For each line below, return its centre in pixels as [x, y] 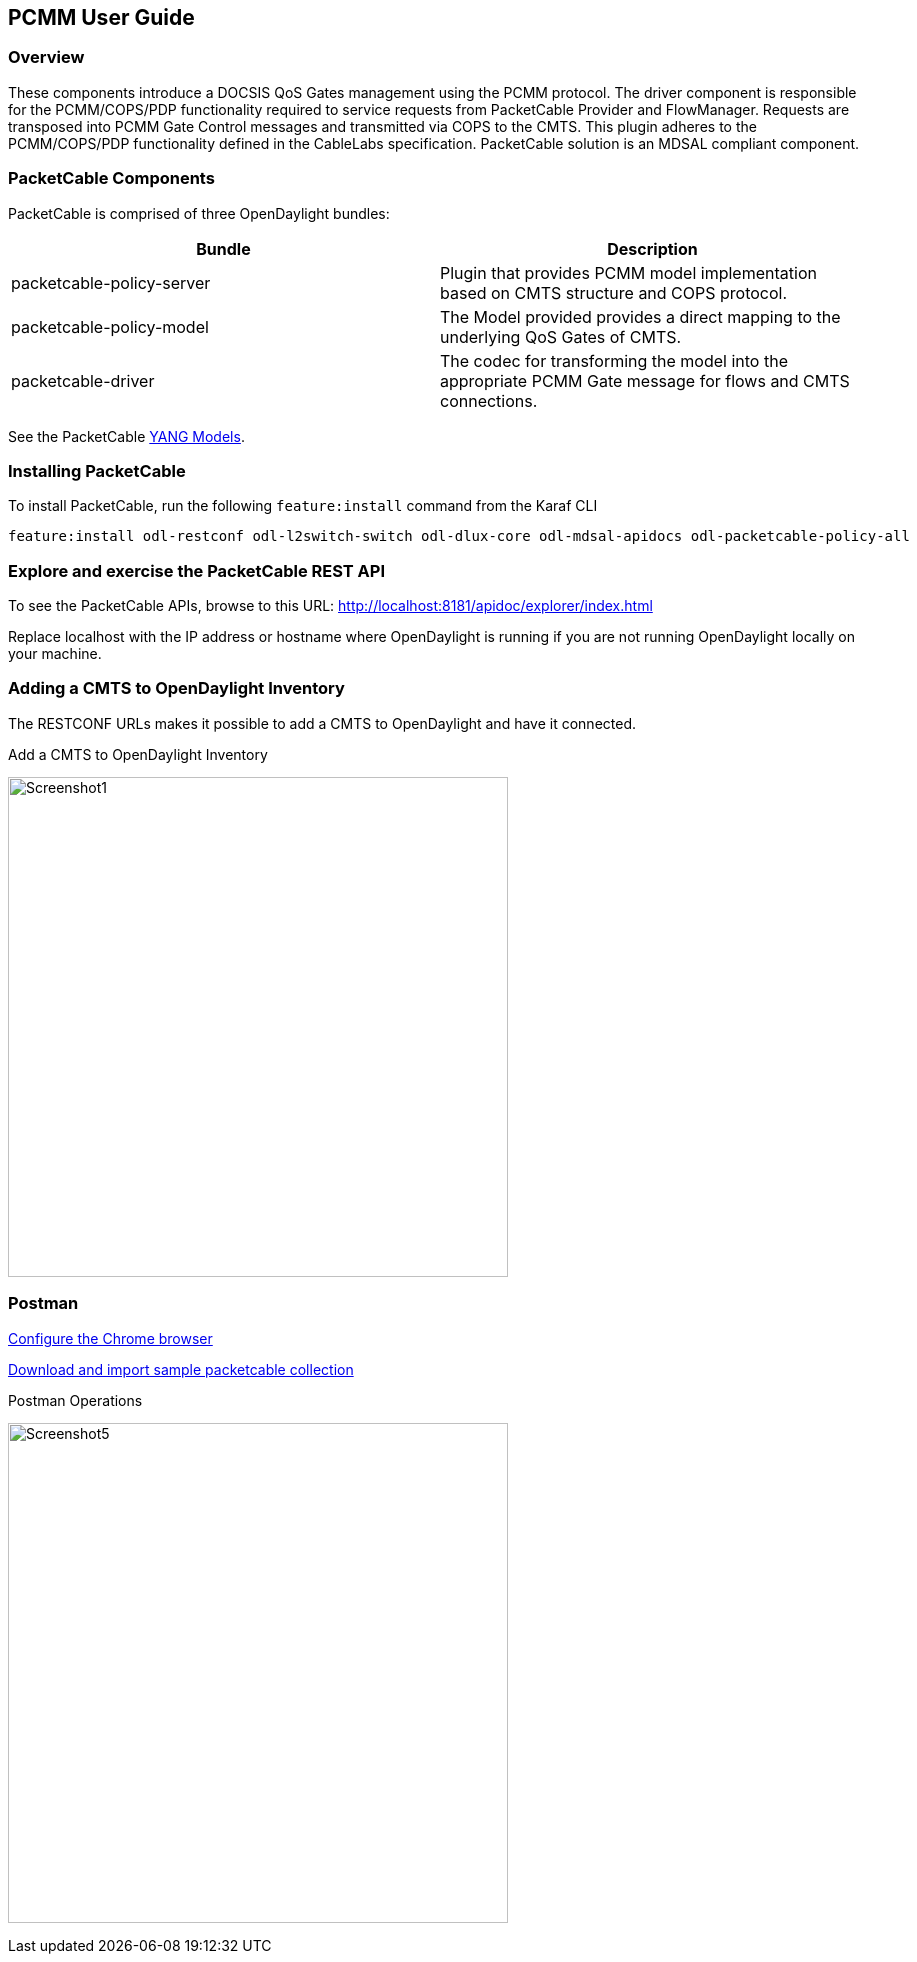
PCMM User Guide [101, 17]
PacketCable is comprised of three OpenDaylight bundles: [199, 213]
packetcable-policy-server [111, 282]
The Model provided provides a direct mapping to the [640, 316]
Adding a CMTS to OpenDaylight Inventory [176, 688]
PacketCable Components [111, 178]
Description [652, 248]
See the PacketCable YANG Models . [126, 436]
